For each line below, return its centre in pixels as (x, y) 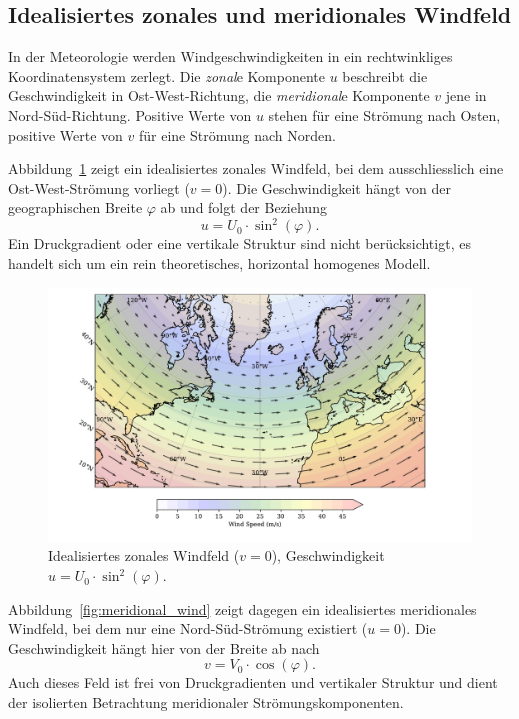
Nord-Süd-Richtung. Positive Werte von (130, 114)
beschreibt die (385, 75)
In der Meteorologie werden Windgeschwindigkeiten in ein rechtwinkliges (230, 56)
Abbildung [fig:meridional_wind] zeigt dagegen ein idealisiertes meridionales (242, 608)
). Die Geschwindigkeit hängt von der (337, 187)
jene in (466, 95)
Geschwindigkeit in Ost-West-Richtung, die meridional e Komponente (219, 95)
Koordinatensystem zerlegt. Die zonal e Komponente (166, 75)
